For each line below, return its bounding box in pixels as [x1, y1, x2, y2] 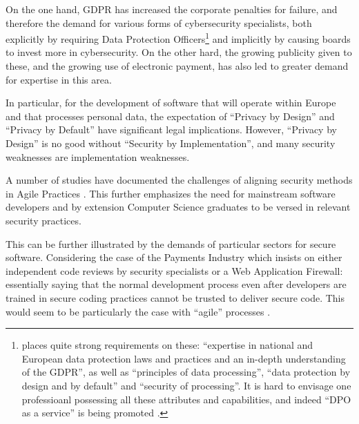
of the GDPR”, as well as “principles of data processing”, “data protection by [21, 365, 351, 379]
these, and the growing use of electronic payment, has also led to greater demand [6, 59, 349, 73]
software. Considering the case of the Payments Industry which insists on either [6, 250, 342, 264]
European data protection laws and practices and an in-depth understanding [21, 351, 346, 365]
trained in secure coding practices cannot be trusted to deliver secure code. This [6, 290, 345, 305]
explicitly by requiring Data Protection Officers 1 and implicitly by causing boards [6, 30, 351, 46]
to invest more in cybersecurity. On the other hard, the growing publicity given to [6, 45, 352, 59]
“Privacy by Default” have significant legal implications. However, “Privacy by [6, 122, 337, 137]
